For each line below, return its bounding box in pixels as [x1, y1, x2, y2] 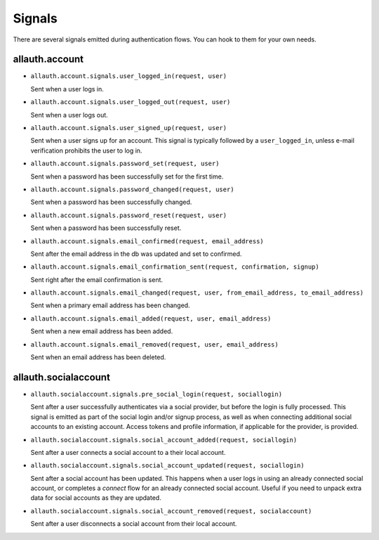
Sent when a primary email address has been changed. [30, 301, 190, 309]
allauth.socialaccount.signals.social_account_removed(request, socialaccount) [30, 507, 312, 515]
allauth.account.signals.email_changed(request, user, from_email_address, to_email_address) [30, 289, 364, 297]
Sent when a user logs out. [30, 110, 108, 119]
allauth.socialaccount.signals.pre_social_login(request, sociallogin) [30, 390, 283, 398]
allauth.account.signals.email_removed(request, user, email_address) [30, 340, 279, 348]
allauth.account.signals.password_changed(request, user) [30, 185, 234, 193]
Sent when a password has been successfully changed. [30, 198, 192, 207]
